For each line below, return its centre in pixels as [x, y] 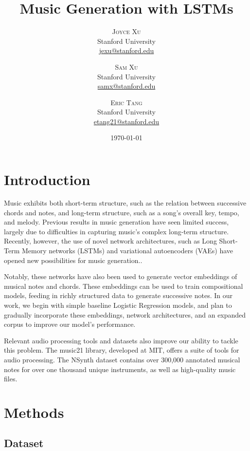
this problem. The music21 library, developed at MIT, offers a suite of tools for [122, 350]
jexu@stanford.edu [126, 50]
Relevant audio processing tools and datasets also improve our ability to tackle [121, 340]
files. [11, 379]
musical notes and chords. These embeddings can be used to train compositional [124, 286]
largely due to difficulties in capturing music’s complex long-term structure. [116, 231]
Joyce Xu [126, 31]
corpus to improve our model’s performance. [70, 324]
